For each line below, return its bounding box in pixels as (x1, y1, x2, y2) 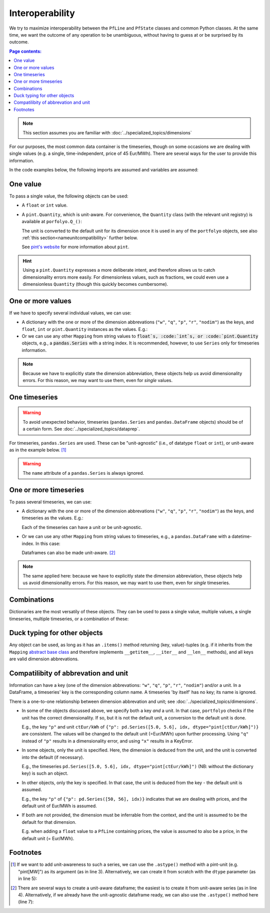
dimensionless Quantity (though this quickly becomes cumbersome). (22, 281, 168, 287)
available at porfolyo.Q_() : (21, 219, 82, 225)
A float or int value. (21, 202, 68, 208)
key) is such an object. (21, 770, 68, 777)
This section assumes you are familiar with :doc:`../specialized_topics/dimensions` (22, 129, 192, 135)
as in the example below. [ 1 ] (9, 447, 67, 453)
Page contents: (9, 48, 42, 54)
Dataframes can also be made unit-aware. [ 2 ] (21, 550, 115, 556)
